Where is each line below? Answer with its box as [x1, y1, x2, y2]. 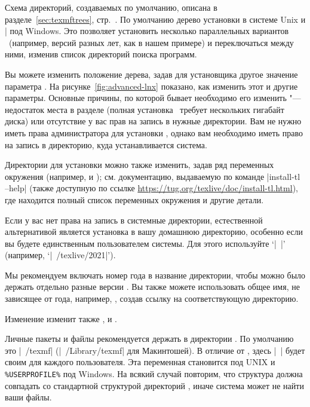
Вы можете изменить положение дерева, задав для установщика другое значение [5, 68, 298, 80]
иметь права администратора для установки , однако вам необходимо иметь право [5, 126, 303, 139]
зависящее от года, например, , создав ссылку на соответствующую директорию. [5, 292, 299, 305]
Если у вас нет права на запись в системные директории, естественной [5, 213, 263, 226]
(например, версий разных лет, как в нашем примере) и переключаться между [8, 36, 294, 48]
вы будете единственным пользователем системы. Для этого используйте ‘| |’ [5, 237, 286, 249]
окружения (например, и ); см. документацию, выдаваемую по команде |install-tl [5, 170, 300, 182]
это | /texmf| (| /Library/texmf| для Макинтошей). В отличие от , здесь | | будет [5, 344, 305, 356]
